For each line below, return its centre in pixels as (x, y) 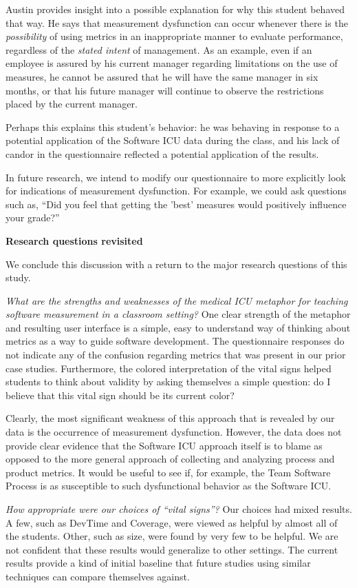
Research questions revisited (74, 240)
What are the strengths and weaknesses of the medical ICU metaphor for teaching (177, 300)
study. (18, 277)
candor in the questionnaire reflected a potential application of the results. (162, 153)
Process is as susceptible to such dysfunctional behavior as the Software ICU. (169, 486)
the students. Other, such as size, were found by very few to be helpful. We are (172, 536)
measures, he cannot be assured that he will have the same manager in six (162, 76)
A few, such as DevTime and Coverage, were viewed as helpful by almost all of (172, 522)
